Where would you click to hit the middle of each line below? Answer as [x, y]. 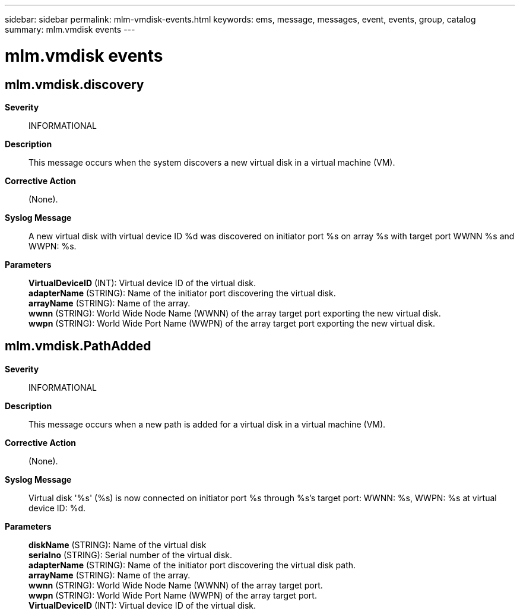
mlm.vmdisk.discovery [74, 84]
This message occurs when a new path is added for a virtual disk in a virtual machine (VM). [207, 424]
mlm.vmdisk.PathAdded [78, 346]
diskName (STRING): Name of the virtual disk [118, 545]
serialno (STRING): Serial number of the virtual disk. [131, 555]
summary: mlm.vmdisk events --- [70, 29]
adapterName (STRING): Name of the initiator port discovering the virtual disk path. [192, 565]
